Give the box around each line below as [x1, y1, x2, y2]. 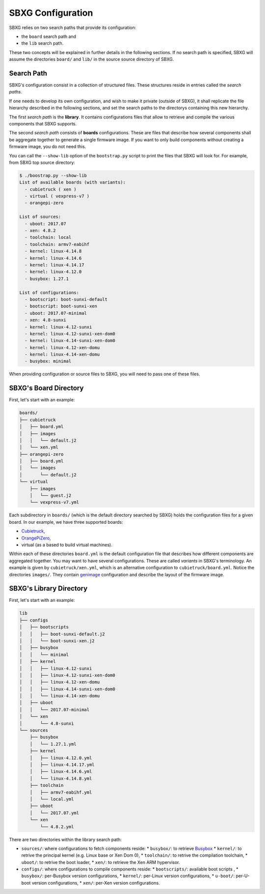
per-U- [236, 873, 250, 879]
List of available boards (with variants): [19, 179, 126, 185]
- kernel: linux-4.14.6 [25, 255, 82, 261]
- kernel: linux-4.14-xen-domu [25, 352, 100, 358]
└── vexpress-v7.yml [29, 500, 79, 505]
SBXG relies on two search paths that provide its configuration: [9, 25, 136, 30]
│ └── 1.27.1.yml [29, 741, 77, 747]
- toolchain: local [25, 235, 72, 240]
